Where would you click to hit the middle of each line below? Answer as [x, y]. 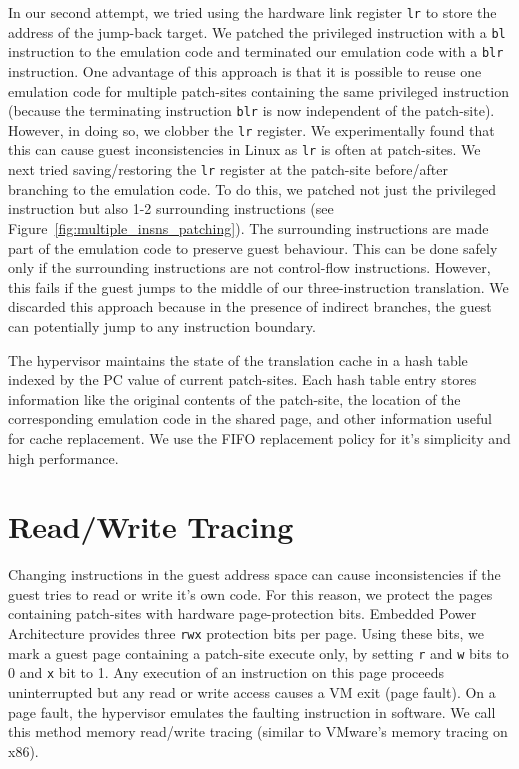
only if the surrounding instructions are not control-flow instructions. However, [249, 267]
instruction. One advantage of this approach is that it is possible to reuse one [245, 70]
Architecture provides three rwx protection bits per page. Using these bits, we [246, 633]
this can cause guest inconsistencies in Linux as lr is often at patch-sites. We [244, 149]
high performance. [63, 457]
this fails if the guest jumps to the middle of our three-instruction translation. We [258, 286]
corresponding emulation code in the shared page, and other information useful [250, 418]
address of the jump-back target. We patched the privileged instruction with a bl [257, 31]
